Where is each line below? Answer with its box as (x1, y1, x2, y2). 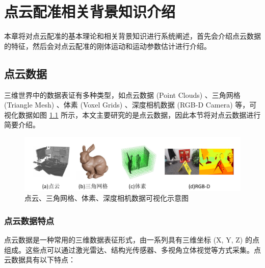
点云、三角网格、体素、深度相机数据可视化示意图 (24, 193, 189, 203)
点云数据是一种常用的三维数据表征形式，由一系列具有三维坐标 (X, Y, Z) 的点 (4, 234, 259, 245)
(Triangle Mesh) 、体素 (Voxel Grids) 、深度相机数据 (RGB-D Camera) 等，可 (4, 99, 257, 110)
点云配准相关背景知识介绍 (4, 1, 176, 22)
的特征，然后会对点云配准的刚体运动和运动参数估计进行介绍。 (4, 40, 211, 51)
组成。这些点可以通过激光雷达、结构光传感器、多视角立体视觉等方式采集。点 (4, 244, 261, 255)
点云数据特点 (4, 215, 55, 227)
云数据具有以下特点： (4, 254, 75, 265)
